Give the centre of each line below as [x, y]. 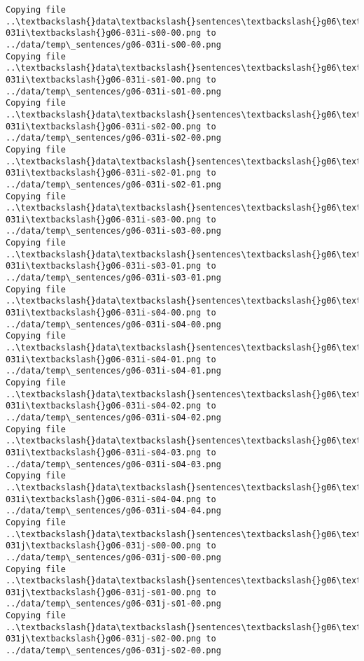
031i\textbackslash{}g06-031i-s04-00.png [104, 313]
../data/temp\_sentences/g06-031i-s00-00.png [113, 44]
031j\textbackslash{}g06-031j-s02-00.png [104, 639]
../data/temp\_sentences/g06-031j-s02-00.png [113, 651]
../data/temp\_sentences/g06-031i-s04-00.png [113, 324]
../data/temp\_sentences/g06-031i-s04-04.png [113, 511]
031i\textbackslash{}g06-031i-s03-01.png [104, 266]
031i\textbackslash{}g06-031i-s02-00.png [104, 126]
